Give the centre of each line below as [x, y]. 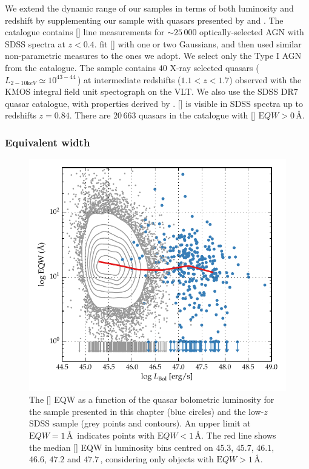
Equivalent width [48, 142]
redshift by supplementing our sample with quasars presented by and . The [144, 20]
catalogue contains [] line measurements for [85, 32]
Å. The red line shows [235, 435]
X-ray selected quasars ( [214, 67]
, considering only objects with [157, 459]
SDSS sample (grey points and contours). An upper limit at [140, 423]
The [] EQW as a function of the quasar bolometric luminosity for [152, 399]
